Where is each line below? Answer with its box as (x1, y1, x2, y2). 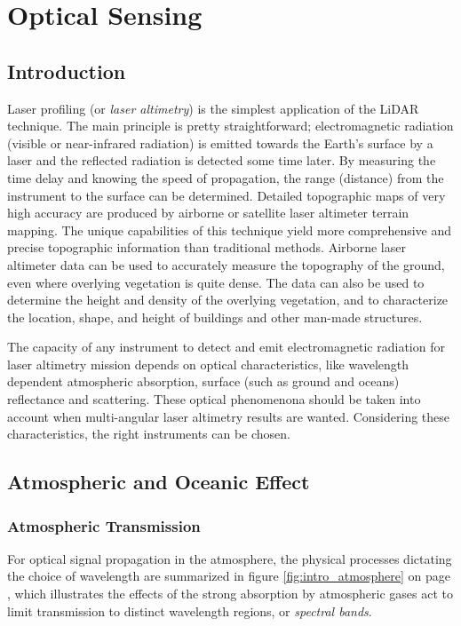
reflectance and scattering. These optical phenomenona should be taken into (7, 390, 421, 408)
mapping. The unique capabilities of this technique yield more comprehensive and (7, 220, 452, 239)
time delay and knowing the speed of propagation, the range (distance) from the (7, 168, 444, 186)
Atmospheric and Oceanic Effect (7, 468, 310, 495)
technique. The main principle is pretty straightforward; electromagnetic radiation (7, 116, 454, 135)
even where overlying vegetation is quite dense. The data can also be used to (7, 273, 425, 291)
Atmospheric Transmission (7, 514, 201, 536)
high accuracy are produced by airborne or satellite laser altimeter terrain (7, 203, 409, 222)
